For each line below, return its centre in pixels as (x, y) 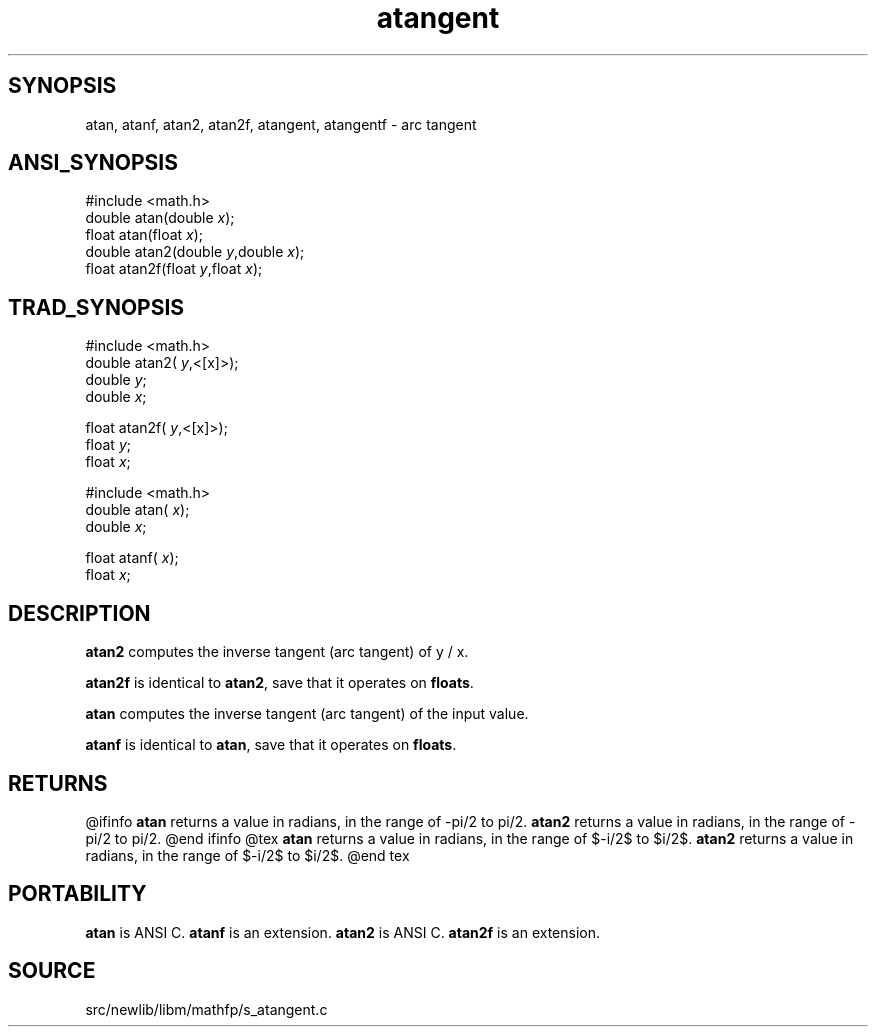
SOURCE (52, 971)
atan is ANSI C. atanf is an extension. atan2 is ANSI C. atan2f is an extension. (343, 932)
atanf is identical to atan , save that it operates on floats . (271, 745)
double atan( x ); (137, 510)
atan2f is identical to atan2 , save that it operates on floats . (279, 683)
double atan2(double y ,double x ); (195, 252)
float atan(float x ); (144, 235)
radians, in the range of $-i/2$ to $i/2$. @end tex (247, 855)
